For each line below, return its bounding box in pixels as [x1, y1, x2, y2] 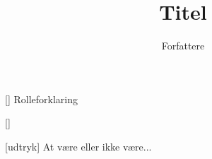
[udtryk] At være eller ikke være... [5, 139, 152, 153]
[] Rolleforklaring [5, 91, 78, 106]
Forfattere [161, 38, 205, 53]
